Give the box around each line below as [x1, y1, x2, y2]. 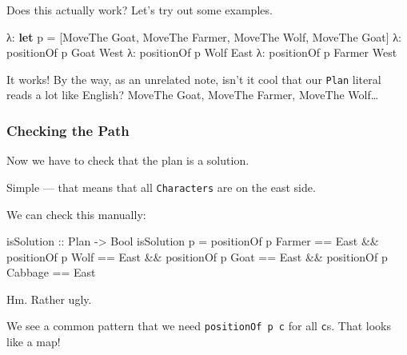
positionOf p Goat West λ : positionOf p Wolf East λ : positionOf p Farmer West [6, 44, 397, 61]
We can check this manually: [6, 205, 146, 222]
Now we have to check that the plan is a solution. [6, 152, 249, 169]
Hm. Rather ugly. [6, 290, 92, 307]
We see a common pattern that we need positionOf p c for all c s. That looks [6, 317, 392, 334]
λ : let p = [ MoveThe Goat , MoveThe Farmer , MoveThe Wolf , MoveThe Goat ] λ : [6, 28, 401, 45]
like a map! [6, 333, 61, 350]
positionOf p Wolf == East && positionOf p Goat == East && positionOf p [6, 248, 388, 265]
